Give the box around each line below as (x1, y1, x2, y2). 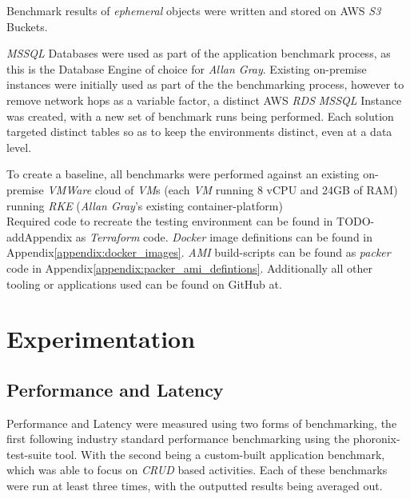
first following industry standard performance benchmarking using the (6, 430, 350, 447)
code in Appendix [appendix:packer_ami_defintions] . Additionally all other (6, 259, 372, 276)
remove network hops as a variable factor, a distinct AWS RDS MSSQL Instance (6, 91, 402, 108)
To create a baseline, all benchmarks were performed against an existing (6, 166, 360, 182)
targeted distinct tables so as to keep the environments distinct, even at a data (6, 123, 392, 140)
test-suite (6, 445, 52, 462)
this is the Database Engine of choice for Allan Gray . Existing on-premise (6, 60, 367, 77)
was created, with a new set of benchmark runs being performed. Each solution (6, 107, 394, 124)
